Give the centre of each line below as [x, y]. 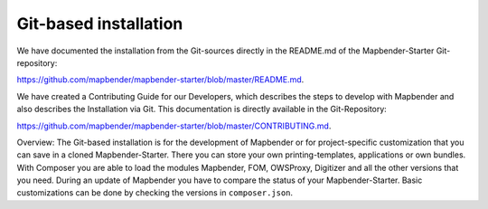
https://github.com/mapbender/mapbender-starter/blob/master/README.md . [160, 80]
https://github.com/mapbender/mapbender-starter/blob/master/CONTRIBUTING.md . [174, 126]
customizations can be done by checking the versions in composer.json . [155, 193]
